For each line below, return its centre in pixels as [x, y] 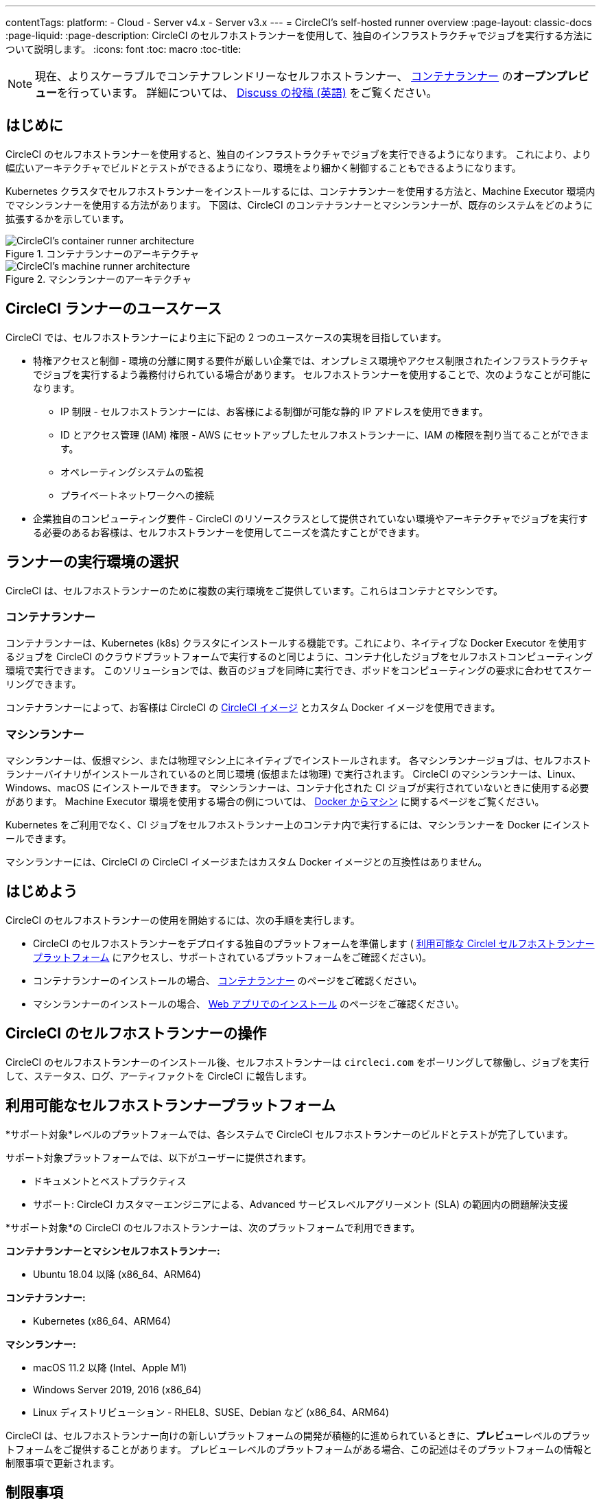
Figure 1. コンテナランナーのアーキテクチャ [103, 253]
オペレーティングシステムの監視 [132, 472]
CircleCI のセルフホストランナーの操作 [136, 1034]
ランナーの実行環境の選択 [92, 562]
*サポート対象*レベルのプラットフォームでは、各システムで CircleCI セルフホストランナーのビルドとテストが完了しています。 [290, 1134]
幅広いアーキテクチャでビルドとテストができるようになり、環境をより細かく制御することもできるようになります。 [263, 167]
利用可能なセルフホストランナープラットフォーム [171, 1106]
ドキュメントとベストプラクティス [110, 1181]
